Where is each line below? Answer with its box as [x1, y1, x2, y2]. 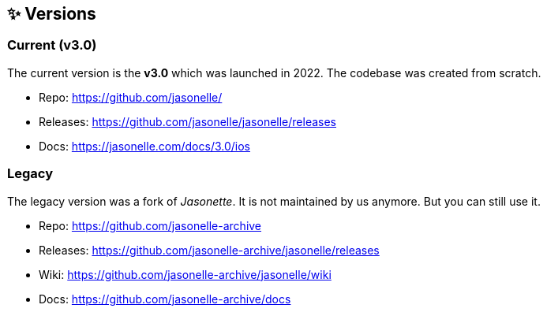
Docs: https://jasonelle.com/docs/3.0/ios [39, 139, 250, 153]
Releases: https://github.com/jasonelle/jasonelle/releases [39, 114, 336, 128]
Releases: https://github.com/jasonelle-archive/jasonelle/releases [39, 243, 380, 257]
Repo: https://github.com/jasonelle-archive [39, 218, 262, 232]
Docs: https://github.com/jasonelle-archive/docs [39, 292, 291, 306]
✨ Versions [7, 4, 96, 24]
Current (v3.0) [7, 37, 97, 54]
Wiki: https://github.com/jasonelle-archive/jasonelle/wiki [39, 267, 332, 281]
